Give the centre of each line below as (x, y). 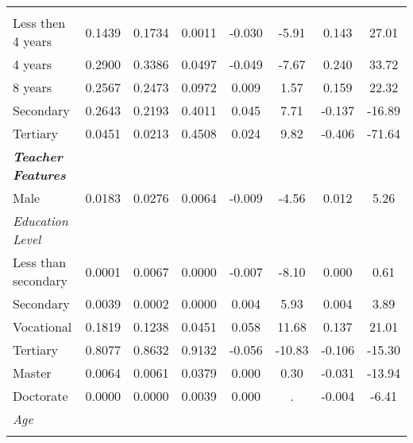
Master (32, 373)
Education (41, 221)
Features (39, 175)
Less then (39, 23)
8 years (33, 87)
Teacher (38, 156)
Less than (40, 262)
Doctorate (41, 396)
